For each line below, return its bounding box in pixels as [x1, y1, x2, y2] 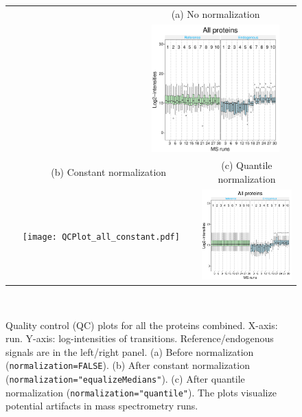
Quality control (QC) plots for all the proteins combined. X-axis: [5, 317, 278, 332]
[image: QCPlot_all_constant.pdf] [22, 232, 180, 242]
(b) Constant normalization [51, 165, 167, 179]
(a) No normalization [171, 6, 260, 21]
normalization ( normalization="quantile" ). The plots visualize [5, 385, 277, 399]
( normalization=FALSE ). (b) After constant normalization [5, 358, 250, 372]
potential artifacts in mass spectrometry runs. [5, 398, 198, 413]
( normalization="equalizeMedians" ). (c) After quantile [5, 371, 245, 385]
